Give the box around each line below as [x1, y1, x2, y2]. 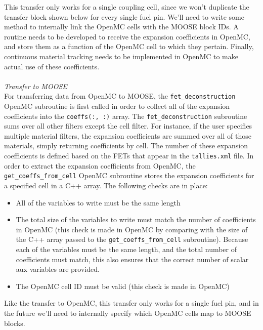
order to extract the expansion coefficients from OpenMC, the [4, 160, 196, 171]
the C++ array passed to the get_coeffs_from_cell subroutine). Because [16, 234, 248, 244]
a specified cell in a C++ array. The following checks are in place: [4, 180, 208, 190]
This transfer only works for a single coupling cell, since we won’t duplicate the [4, 2, 249, 12]
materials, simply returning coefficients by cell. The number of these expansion [4, 140, 248, 151]
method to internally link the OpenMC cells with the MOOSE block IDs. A [4, 21, 239, 32]
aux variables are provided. [16, 264, 100, 274]
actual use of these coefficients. [4, 61, 100, 71]
